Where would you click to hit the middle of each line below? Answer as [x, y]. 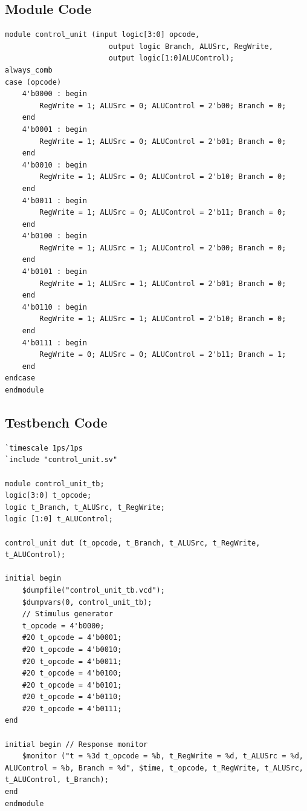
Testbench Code [56, 422]
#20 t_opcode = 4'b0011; [72, 661]
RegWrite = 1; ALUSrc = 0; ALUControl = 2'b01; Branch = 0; [163, 141]
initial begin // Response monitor [76, 744]
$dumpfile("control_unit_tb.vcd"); [93, 590]
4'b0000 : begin [55, 94]
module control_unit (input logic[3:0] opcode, [102, 35]
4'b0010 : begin [55, 165]
